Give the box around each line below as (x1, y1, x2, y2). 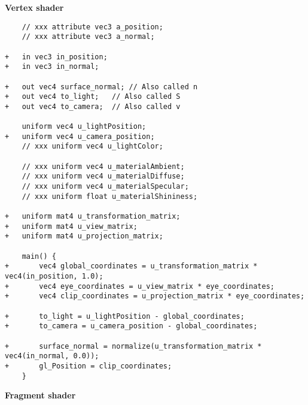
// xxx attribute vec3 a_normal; (22, 32, 155, 41)
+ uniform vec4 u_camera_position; (5, 132, 155, 141)
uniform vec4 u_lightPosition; (22, 122, 147, 131)
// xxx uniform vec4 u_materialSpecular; (22, 182, 189, 191)
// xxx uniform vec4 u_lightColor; (22, 142, 163, 151)
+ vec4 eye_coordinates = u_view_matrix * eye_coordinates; (5, 282, 275, 291)
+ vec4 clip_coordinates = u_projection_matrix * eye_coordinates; (5, 292, 305, 301)
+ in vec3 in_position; (5, 52, 108, 61)
